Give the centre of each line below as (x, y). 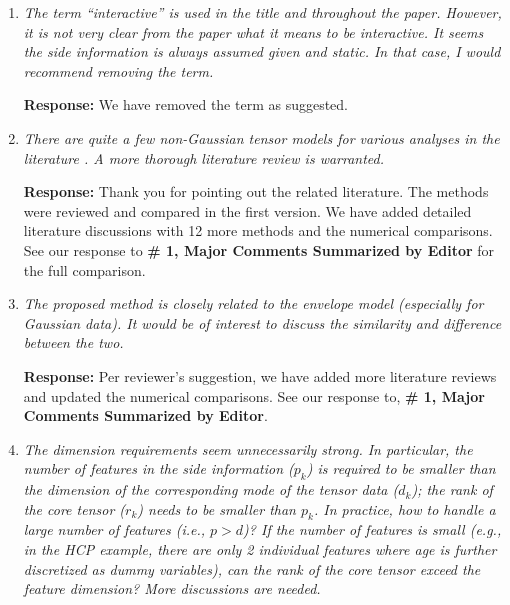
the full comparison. (84, 269)
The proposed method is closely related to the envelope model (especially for (253, 303)
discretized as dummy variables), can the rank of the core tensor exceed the (252, 568)
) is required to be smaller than (401, 468)
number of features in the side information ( (158, 468)
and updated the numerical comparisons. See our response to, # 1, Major (254, 395)
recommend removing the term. (118, 70)
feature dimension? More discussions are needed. (172, 588)
